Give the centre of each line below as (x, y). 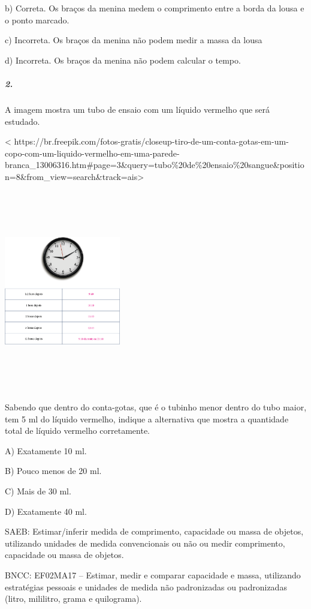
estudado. (22, 121)
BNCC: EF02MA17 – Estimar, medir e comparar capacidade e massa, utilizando (153, 575)
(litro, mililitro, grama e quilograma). (73, 598)
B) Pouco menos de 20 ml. (53, 471)
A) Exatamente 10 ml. (46, 450)
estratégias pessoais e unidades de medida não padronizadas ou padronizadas (146, 586)
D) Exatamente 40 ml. (46, 511)
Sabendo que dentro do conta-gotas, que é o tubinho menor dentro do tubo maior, (156, 407)
